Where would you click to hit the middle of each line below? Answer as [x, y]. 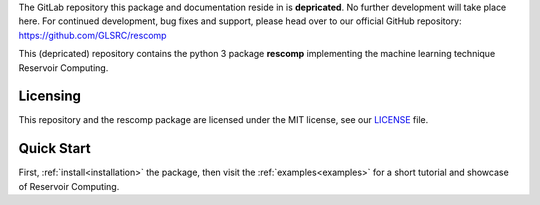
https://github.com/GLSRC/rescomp [92, 35]
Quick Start [54, 148]
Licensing [50, 96]
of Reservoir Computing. [69, 186]
